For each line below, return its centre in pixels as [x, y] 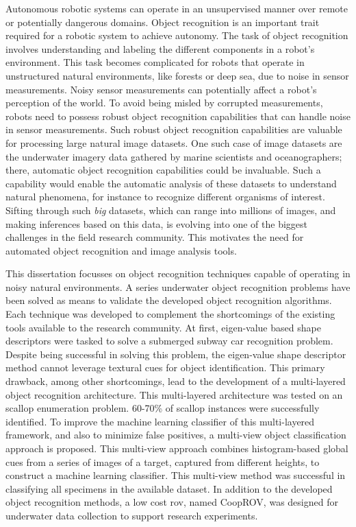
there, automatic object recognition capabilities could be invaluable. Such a [163, 170]
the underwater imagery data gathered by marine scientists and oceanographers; [174, 156]
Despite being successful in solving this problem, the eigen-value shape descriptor [176, 354]
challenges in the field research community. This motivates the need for [155, 237]
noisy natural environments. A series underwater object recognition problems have [178, 286]
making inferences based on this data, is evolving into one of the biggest [157, 223]
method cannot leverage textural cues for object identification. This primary [165, 367]
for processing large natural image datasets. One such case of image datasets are [174, 142]
